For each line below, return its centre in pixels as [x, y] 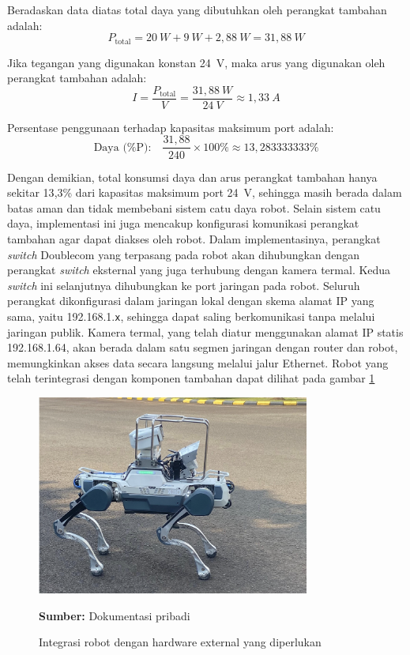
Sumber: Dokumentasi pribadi [115, 615]
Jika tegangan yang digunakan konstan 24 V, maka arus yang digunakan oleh [196, 62]
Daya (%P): [122, 147]
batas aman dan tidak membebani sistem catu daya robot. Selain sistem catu [194, 207]
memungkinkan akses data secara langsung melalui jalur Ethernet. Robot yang [198, 362]
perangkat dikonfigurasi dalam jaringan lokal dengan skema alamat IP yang [191, 301]
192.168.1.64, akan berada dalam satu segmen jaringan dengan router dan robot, [203, 347]
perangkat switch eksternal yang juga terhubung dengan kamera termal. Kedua [199, 270]
